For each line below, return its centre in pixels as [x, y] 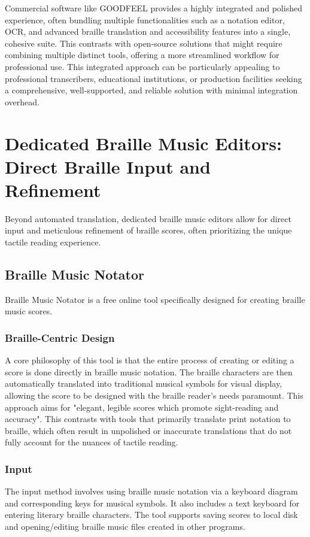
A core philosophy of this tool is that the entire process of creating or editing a [150, 360]
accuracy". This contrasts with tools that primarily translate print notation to [148, 419]
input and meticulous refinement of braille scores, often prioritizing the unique [148, 230]
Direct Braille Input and [108, 166]
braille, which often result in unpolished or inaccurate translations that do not [148, 430]
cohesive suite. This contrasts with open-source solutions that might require [144, 43]
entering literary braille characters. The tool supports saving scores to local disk [151, 515]
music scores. [29, 311]
